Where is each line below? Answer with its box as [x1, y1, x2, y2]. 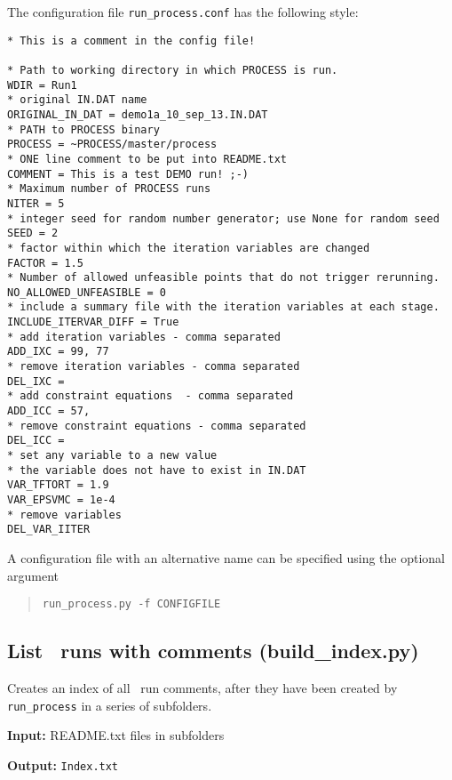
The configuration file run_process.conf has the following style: [7, 3, 359, 20]
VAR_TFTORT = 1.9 [7, 478, 109, 492]
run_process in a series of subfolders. [7, 696, 212, 714]
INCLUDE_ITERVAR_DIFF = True [7, 316, 179, 329]
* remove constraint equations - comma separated [7, 419, 306, 432]
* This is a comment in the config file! [7, 34, 256, 47]
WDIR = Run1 [7, 78, 77, 92]
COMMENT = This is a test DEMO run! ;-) [7, 167, 250, 181]
